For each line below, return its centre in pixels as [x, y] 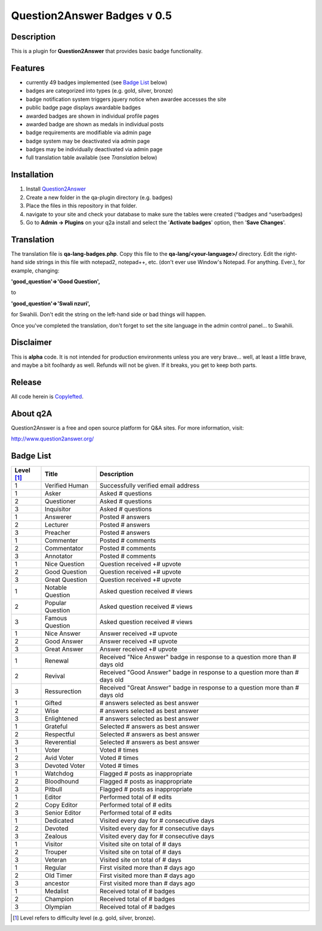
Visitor [54, 844]
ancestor [57, 883]
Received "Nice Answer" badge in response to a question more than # [198, 657]
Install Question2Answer [56, 189]
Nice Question [65, 564]
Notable [56, 587]
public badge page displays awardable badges [83, 108]
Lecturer [57, 525]
